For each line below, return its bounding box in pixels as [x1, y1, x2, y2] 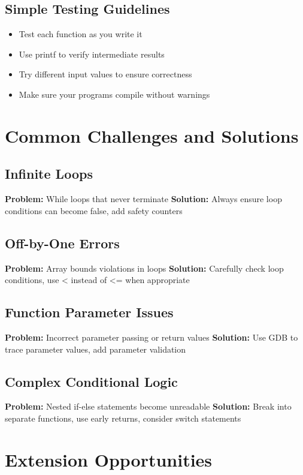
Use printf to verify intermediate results [19, 47, 165, 60]
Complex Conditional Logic [5, 372, 178, 390]
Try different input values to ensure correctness [19, 68, 192, 80]
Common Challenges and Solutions [5, 123, 299, 148]
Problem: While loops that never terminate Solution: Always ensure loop [5, 193, 282, 205]
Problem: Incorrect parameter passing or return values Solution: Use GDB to [5, 330, 298, 343]
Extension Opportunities [5, 447, 213, 471]
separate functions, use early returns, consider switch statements [5, 411, 241, 424]
